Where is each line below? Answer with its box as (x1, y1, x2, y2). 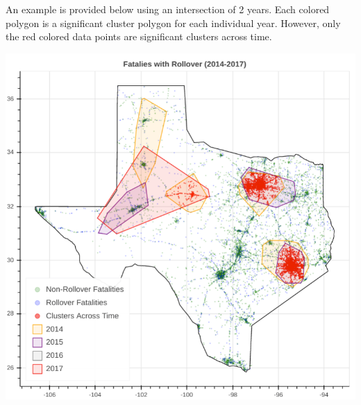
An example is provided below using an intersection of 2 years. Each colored (6, 2, 330, 16)
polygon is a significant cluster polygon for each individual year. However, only (6, 15, 341, 30)
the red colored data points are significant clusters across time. (6, 29, 272, 44)
